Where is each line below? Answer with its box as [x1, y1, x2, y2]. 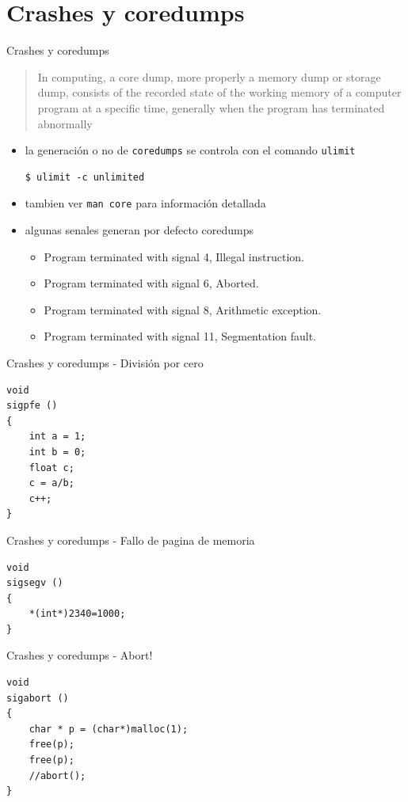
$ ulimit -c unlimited [25, 171, 145, 183]
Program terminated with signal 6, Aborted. [44, 275, 259, 291]
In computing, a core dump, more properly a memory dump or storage [37, 68, 381, 85]
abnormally [37, 115, 93, 131]
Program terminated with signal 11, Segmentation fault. [44, 328, 317, 344]
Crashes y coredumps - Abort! [6, 647, 153, 663]
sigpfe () [6, 400, 58, 412]
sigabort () [6, 692, 69, 704]
